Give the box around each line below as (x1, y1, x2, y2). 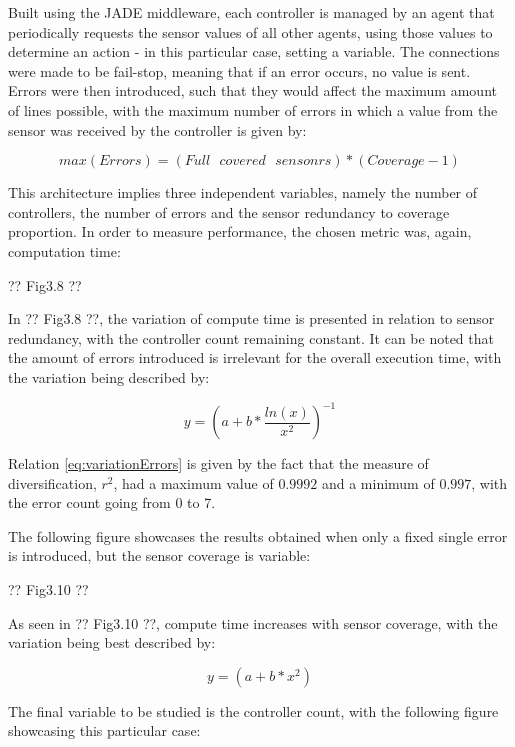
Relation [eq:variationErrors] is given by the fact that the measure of (8, 453, 429, 473)
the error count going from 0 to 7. (8, 492, 216, 513)
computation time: (8, 240, 121, 261)
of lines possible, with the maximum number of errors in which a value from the (8, 99, 498, 120)
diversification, (8, 472, 97, 493)
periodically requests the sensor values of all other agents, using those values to (8, 21, 493, 42)
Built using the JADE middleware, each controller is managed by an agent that (8, 2, 495, 22)
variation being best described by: (8, 632, 216, 653)
